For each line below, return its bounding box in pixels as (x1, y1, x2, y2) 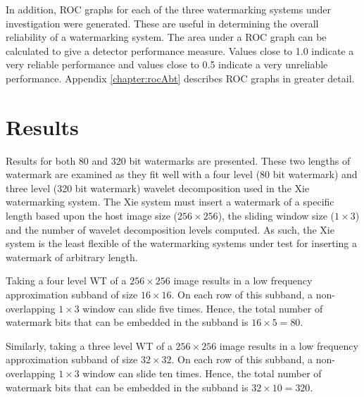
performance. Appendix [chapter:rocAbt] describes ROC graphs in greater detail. (6, 70, 355, 85)
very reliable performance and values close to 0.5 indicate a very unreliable (6, 57, 328, 72)
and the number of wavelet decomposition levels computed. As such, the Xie (6, 222, 334, 237)
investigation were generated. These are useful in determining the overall (6, 15, 319, 30)
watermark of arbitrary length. (6, 249, 138, 264)
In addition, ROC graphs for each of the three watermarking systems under (6, 2, 331, 16)
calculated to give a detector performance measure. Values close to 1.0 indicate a (6, 43, 354, 58)
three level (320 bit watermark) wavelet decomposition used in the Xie (6, 180, 310, 195)
